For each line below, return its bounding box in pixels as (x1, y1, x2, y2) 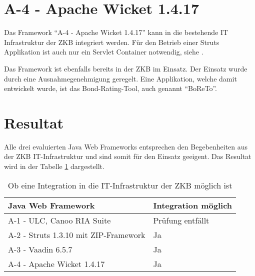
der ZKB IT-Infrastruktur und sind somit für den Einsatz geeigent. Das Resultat (4, 151, 251, 161)
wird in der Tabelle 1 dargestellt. (4, 161, 104, 171)
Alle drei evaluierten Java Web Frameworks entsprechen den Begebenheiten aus (4, 141, 248, 151)
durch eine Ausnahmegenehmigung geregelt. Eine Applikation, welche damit (4, 73, 237, 83)
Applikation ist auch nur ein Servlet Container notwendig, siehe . (4, 46, 203, 57)
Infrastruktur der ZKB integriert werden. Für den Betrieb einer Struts (4, 36, 219, 47)
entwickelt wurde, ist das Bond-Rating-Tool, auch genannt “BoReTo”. (4, 83, 217, 93)
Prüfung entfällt (153, 214, 209, 226)
